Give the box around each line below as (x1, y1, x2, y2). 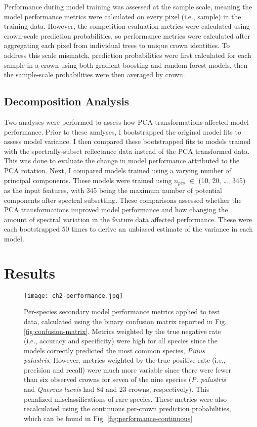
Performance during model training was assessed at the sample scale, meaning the (4, 1, 252, 11)
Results (4, 262, 55, 283)
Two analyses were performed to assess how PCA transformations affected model (4, 116, 249, 127)
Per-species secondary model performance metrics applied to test (24, 306, 220, 317)
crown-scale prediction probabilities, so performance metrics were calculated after (4, 30, 250, 41)
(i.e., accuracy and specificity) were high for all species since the (24, 335, 217, 346)
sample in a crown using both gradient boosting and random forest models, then (4, 59, 248, 70)
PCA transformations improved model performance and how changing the (4, 204, 228, 215)
